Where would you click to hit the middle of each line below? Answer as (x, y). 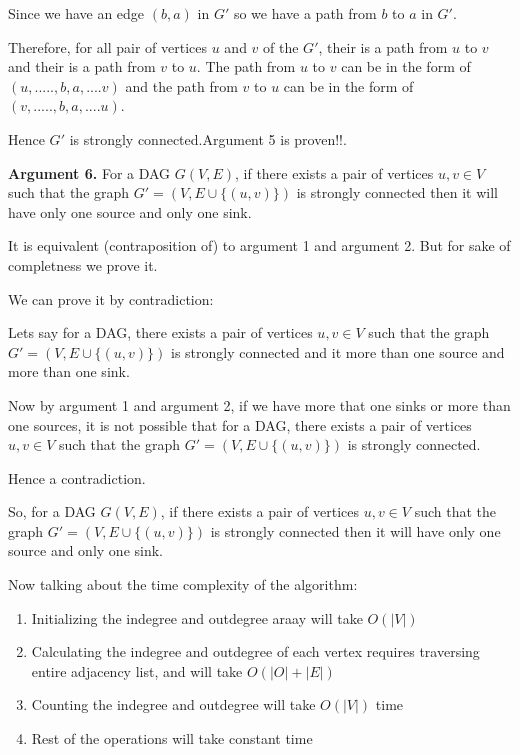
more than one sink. (69, 371)
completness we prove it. (83, 264)
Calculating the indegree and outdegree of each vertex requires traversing (255, 651)
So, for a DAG (52, 511)
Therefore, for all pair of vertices (107, 46)
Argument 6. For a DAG (89, 172)
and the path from (181, 85)
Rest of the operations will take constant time (172, 738)
